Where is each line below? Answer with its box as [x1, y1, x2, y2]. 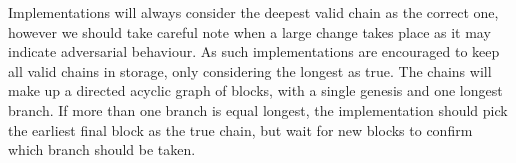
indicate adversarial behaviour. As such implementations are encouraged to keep [8, 41, 500, 62]
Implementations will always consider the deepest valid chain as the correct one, [8, 2, 499, 22]
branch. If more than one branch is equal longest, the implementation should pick [8, 99, 508, 120]
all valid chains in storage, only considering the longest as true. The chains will [8, 60, 492, 81]
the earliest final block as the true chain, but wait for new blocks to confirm [8, 119, 473, 140]
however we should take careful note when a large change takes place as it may [8, 21, 491, 42]
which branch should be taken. [8, 139, 196, 160]
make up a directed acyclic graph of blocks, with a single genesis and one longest [8, 80, 503, 101]
